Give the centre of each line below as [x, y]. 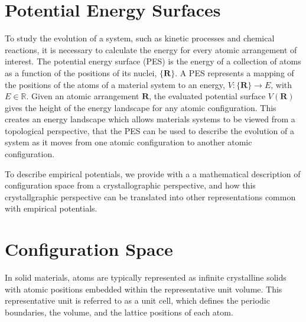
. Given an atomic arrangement [83, 96]
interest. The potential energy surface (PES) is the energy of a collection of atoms [153, 61]
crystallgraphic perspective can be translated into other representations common [150, 196]
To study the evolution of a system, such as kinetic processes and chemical [140, 38]
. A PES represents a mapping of [235, 72]
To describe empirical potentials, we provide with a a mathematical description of [153, 173]
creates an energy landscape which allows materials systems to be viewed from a [150, 119]
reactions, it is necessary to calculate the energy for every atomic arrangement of [151, 49]
